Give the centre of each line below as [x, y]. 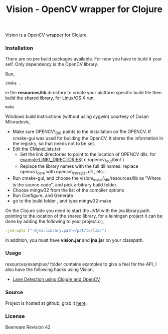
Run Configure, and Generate [43, 195]
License [15, 316]
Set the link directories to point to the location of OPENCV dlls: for [88, 154]
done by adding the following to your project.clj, [55, 221]
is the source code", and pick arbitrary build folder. [65, 184]
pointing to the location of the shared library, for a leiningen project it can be [84, 216]
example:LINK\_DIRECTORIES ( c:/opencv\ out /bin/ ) [72, 160]
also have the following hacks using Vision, [50, 269]
